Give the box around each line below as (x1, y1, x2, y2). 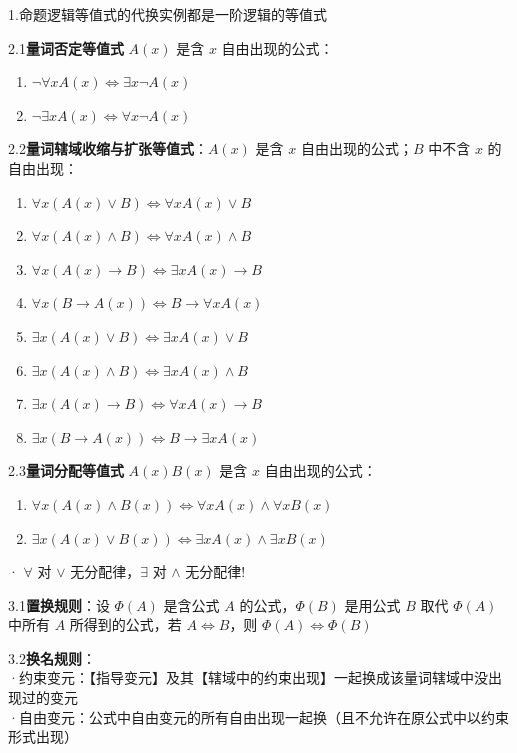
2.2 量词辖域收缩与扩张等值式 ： (8, 138, 208, 159)
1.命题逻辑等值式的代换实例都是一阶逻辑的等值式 (8, 4, 327, 24)
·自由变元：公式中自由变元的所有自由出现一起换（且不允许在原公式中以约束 (8, 706, 509, 727)
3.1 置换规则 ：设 (8, 594, 110, 615)
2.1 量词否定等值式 (8, 37, 124, 58)
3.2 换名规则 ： (8, 647, 96, 668)
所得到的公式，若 (69, 614, 182, 635)
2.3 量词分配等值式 (8, 460, 124, 481)
